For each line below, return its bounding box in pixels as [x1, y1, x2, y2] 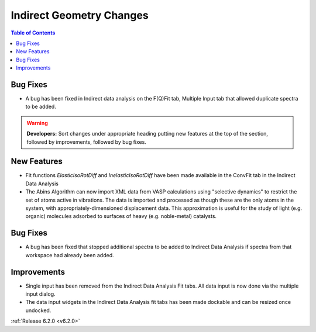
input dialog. [25, 290, 56, 298]
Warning [26, 119, 48, 126]
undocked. [25, 307, 51, 314]
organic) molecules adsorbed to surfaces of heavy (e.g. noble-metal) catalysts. [25, 213, 217, 220]
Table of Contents [11, 29, 56, 36]
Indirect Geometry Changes [11, 9, 149, 22]
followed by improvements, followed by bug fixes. [26, 138, 146, 146]
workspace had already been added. [25, 251, 114, 258]
